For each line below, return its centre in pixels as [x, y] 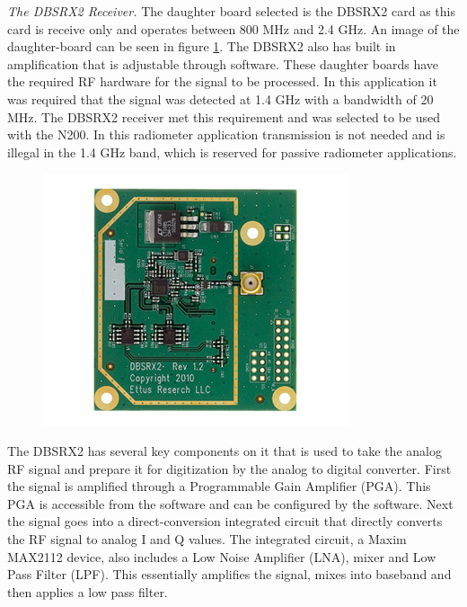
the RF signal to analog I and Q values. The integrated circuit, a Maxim [207, 538]
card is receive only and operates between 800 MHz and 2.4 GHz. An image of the [233, 28]
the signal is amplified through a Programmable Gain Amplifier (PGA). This [219, 486]
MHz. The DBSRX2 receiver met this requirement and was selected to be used [224, 116]
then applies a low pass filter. [88, 591]
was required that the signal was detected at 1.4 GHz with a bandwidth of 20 [220, 98]
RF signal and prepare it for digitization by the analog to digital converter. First [229, 468]
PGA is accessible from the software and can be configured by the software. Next [230, 503]
